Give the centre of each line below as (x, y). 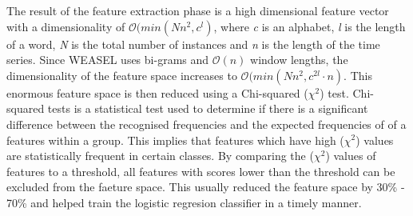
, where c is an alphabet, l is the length (310, 26)
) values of (351, 156)
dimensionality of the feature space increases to (122, 75)
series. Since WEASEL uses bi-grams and (108, 60)
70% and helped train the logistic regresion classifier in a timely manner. (184, 202)
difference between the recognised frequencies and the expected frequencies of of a (206, 124)
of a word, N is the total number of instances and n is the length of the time (193, 44)
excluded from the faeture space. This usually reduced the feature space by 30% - (206, 187)
